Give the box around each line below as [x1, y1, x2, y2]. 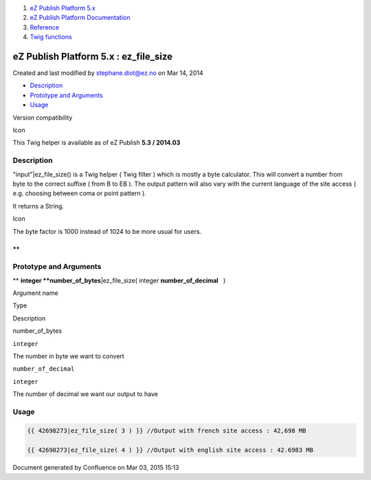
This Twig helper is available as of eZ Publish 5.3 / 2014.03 [12, 138, 181, 147]
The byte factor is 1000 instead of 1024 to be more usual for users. [12, 227, 202, 235]
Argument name [12, 289, 58, 297]
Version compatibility [12, 113, 73, 122]
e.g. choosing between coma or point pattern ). [12, 189, 147, 197]
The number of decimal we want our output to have [12, 390, 158, 398]
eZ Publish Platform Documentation [30, 14, 131, 22]
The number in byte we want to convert [12, 352, 125, 360]
